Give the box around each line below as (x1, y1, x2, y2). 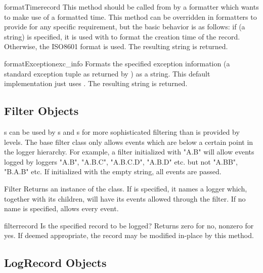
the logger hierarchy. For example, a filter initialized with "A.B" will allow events (4, 146, 254, 157)
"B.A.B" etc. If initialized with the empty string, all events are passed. (4, 166, 222, 177)
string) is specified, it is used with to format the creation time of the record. (4, 31, 240, 42)
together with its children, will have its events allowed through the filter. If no (4, 193, 246, 204)
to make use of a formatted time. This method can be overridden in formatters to (4, 11, 257, 22)
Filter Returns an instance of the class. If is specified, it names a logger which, (4, 183, 247, 193)
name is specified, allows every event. (4, 203, 119, 214)
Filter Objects (4, 103, 79, 119)
